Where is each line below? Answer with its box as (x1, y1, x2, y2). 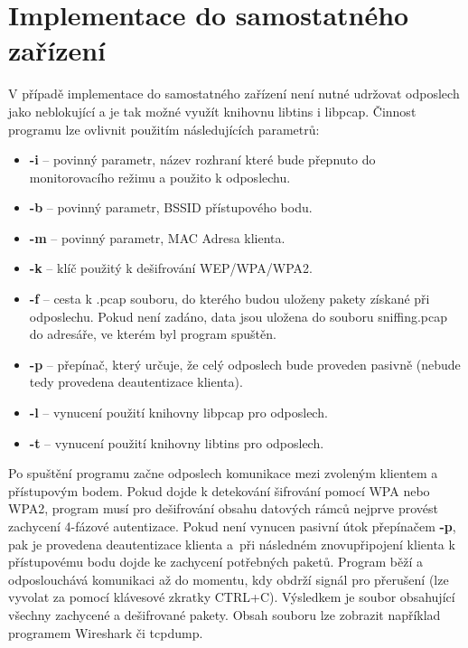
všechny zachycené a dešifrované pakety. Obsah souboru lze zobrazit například (8, 605, 441, 624)
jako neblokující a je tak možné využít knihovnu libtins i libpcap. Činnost (8, 101, 417, 120)
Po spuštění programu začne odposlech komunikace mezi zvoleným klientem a (8, 464, 438, 483)
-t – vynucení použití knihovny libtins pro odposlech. (29, 433, 324, 452)
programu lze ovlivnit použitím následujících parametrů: (8, 119, 320, 138)
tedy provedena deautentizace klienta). (29, 372, 243, 391)
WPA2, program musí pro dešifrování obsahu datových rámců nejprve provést (8, 499, 439, 518)
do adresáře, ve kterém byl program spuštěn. (29, 324, 276, 343)
